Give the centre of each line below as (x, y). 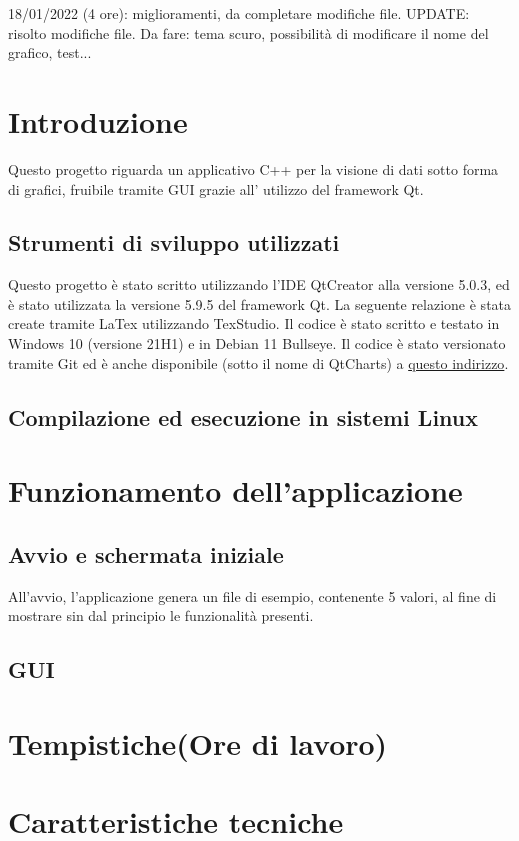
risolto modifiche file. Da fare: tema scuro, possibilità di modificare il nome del (248, 32)
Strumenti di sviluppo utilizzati (174, 242)
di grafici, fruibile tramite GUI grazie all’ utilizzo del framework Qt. (216, 188)
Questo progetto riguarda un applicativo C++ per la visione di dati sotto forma (253, 168)
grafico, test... (50, 52)
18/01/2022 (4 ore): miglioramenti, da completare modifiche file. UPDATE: (239, 13)
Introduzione (98, 120)
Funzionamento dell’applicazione (235, 490)
